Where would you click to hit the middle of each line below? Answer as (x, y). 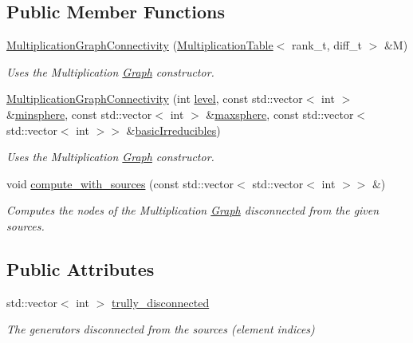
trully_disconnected (160, 302)
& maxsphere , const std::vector (280, 114)
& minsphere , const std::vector (79, 114)
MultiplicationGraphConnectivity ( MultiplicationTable (140, 45)
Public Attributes (81, 268)
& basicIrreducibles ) (173, 130)
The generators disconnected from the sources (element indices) (161, 329)
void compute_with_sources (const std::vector (120, 183)
